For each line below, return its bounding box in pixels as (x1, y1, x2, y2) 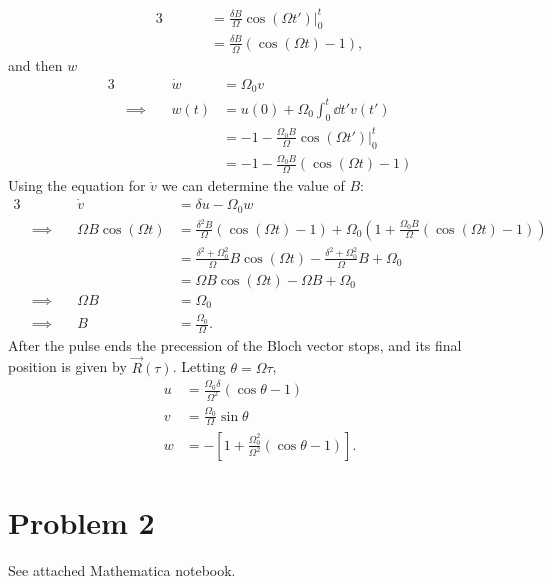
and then (8, 54, 63, 75)
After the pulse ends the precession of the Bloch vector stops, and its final (8, 334, 462, 355)
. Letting (172, 356, 226, 377)
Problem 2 (8, 501, 155, 542)
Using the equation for (8, 175, 146, 196)
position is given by (8, 356, 127, 377)
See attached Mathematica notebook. (8, 559, 236, 580)
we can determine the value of (161, 175, 345, 196)
